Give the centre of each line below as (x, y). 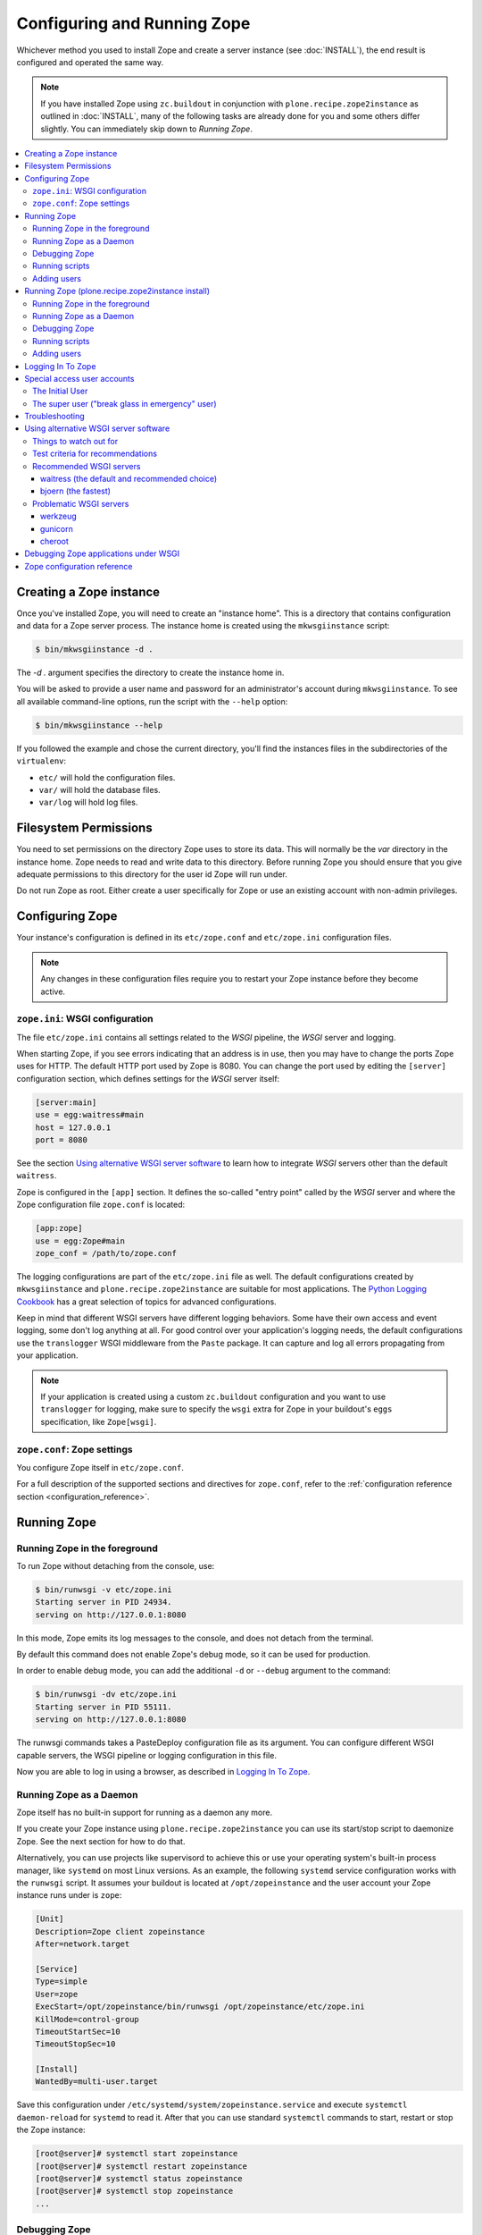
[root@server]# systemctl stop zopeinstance (134, 2191)
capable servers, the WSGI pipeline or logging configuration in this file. (146, 1755)
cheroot (54, 541)
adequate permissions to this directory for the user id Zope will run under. (152, 874)
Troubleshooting (54, 417)
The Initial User (60, 391)
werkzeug (59, 516)
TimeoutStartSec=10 (78, 2031)
